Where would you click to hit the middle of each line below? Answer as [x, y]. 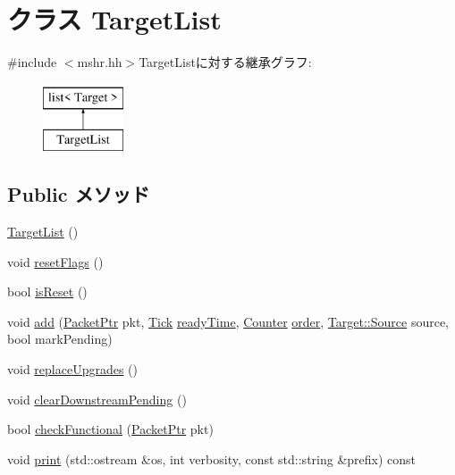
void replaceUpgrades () [73, 369]
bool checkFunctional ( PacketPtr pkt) [110, 429]
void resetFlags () [55, 261]
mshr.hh [100, 62]
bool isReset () [47, 292]
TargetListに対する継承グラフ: [225, 62]
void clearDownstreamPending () [97, 399]
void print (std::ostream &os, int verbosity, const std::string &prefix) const [212, 458]
